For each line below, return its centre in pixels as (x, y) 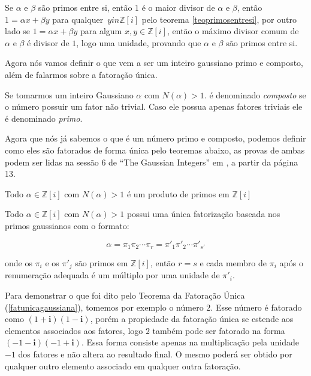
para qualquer (78, 19)
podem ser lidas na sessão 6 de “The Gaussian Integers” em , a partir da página (152, 162)
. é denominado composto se (255, 94)
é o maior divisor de (178, 7)
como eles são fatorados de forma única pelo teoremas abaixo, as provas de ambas (155, 150)
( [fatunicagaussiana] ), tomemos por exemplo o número (104, 307)
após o (291, 262)
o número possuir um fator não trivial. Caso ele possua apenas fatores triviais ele (154, 106)
